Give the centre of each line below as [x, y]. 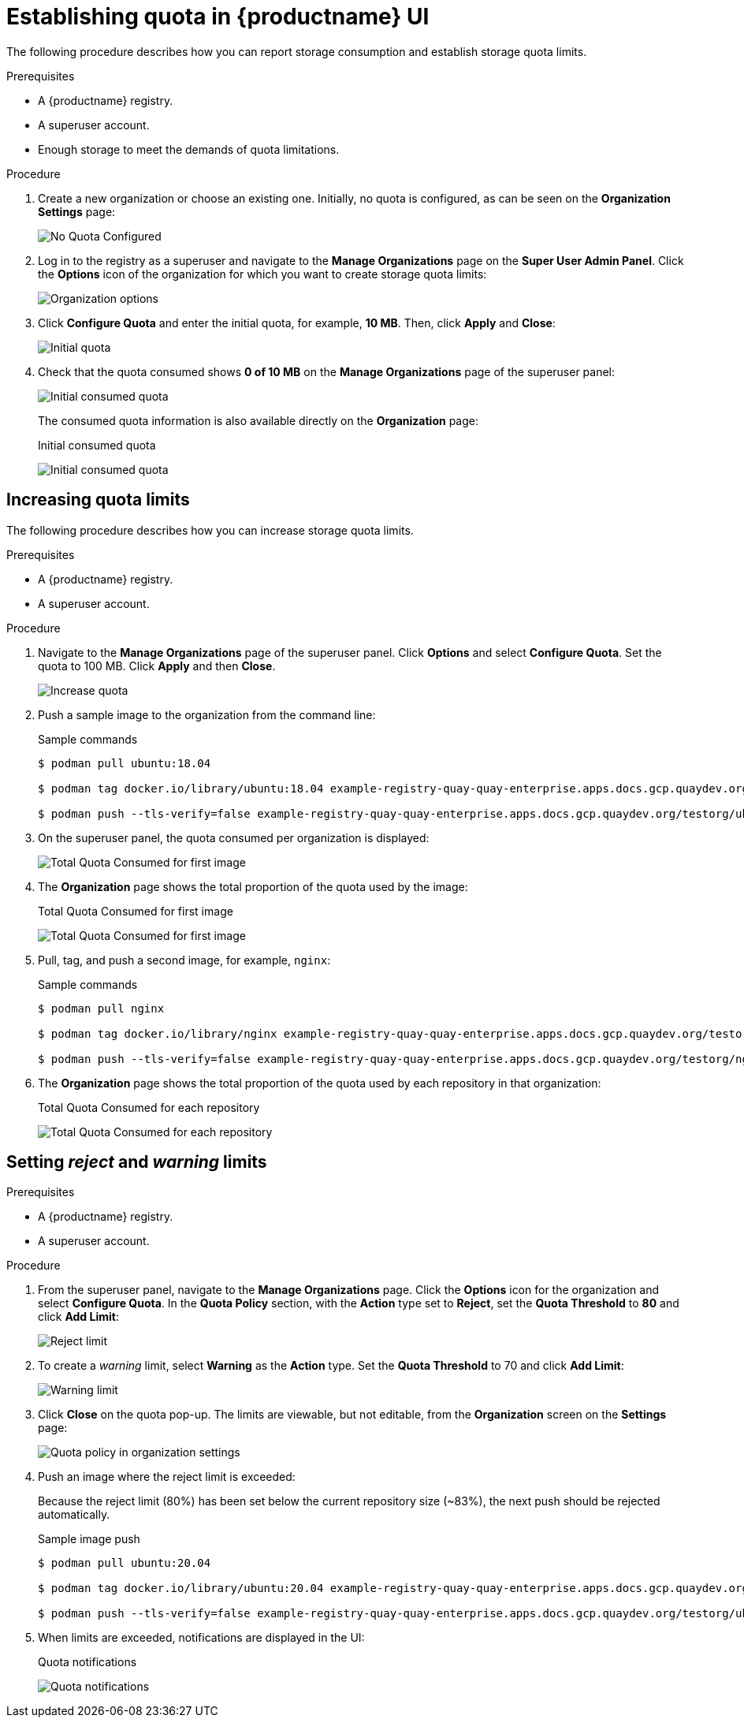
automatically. [74, 1515]
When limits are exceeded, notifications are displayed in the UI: [201, 1638]
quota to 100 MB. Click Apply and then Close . [157, 666]
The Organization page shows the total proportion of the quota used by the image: [253, 886]
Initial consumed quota [97, 445]
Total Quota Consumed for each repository [149, 1107]
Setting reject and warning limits [137, 1162]
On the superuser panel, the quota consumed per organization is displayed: [234, 837]
